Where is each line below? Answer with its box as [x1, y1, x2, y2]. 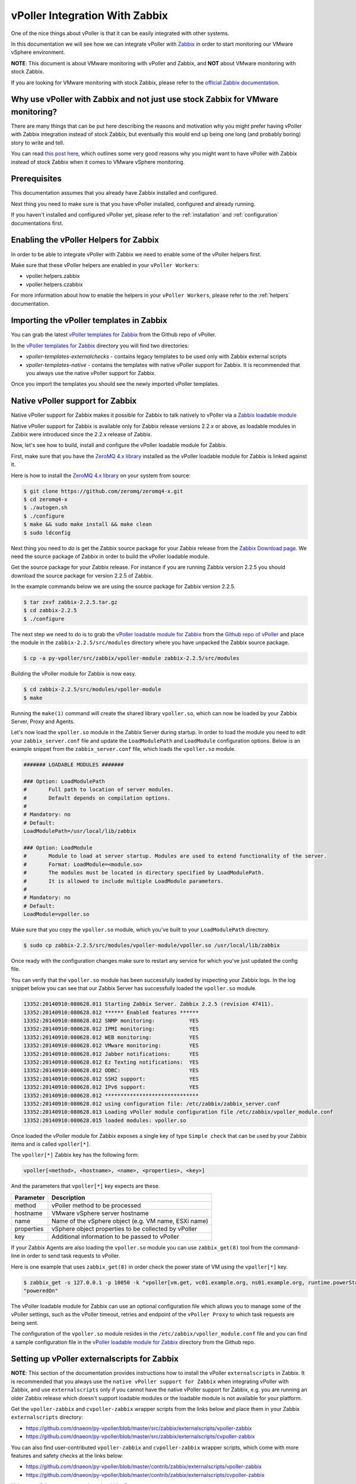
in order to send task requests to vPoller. [21, 1252, 120, 1260]
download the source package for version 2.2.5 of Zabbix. [11, 572, 154, 579]
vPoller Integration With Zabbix [11, 9, 169, 22]
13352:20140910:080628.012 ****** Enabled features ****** [23, 1009, 199, 1016]
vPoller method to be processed [51, 1201, 141, 1209]
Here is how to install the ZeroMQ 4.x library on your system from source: [11, 472, 191, 479]
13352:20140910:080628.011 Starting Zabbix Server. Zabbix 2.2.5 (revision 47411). [23, 1001, 274, 1007]
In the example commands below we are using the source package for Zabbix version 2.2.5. [11, 583, 236, 590]
